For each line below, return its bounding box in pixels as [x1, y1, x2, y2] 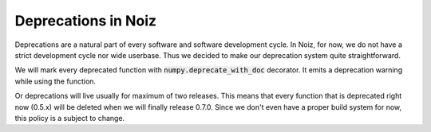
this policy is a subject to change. [14, 113, 125, 122]
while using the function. [14, 76, 96, 86]
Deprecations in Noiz [14, 12, 157, 29]
